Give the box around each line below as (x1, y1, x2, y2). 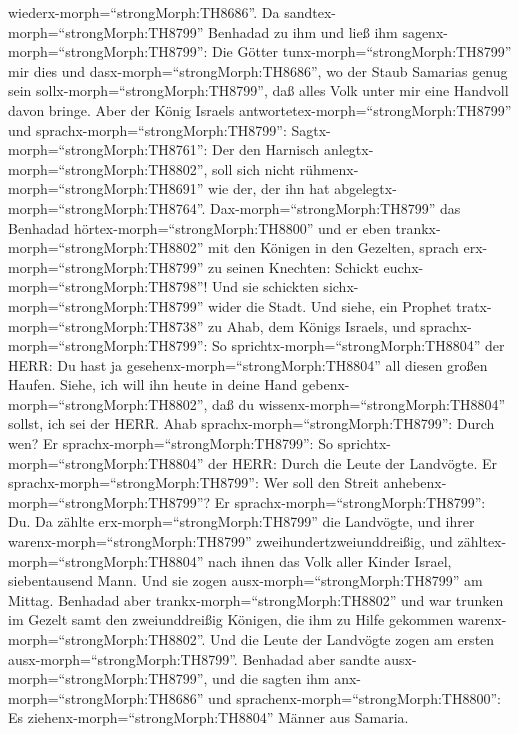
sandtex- (284, 2, 336, 22)
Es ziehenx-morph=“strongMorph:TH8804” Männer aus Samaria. (8, 707, 409, 728)
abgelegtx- (334, 178, 397, 199)
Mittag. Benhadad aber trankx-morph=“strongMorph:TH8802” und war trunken (8, 589, 504, 610)
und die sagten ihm (212, 668, 330, 689)
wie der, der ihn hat (208, 178, 330, 199)
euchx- (383, 256, 424, 277)
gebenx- (302, 374, 350, 395)
